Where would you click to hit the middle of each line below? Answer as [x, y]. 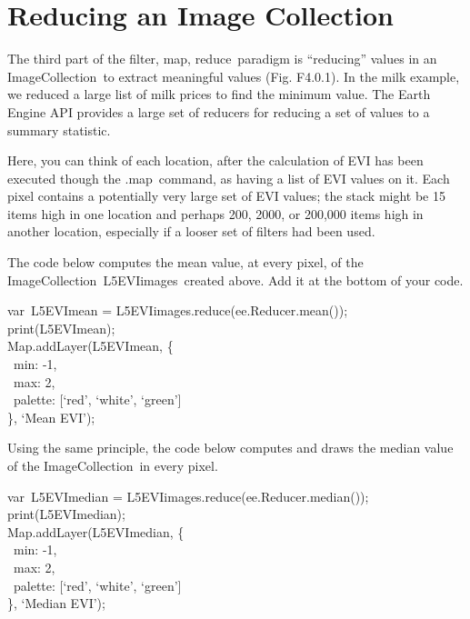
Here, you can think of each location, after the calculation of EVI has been [215, 160]
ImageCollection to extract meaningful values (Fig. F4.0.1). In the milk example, [234, 76]
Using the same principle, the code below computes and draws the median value [230, 448]
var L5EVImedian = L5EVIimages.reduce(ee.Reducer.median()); [188, 496]
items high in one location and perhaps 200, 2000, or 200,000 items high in [215, 213]
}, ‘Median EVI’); [56, 603]
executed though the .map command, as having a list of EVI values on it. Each [229, 178]
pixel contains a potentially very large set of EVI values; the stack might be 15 [226, 196]
